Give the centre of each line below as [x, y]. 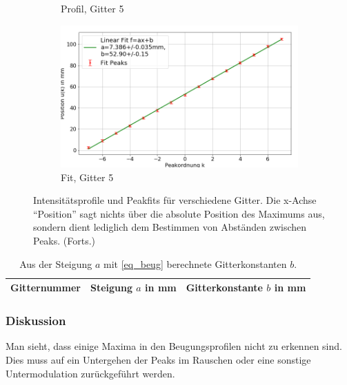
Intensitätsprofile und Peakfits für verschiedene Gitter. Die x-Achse [175, 200]
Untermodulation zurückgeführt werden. [90, 373]
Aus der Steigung [56, 263]
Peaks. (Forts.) [65, 240]
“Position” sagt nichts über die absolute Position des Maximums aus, [179, 213]
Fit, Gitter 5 [87, 177]
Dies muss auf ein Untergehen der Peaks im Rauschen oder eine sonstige [158, 360]
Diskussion [36, 321]
